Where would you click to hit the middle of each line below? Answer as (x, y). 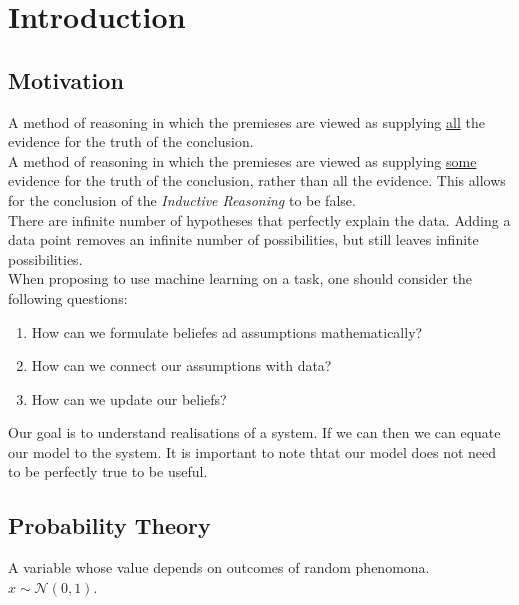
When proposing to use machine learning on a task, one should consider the (240, 278)
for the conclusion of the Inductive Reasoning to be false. (182, 199)
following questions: (68, 297)
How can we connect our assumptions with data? (181, 365)
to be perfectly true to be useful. (108, 471)
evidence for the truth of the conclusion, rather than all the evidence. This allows (257, 180)
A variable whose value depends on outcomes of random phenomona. (219, 567)
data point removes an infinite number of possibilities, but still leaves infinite (243, 239)
